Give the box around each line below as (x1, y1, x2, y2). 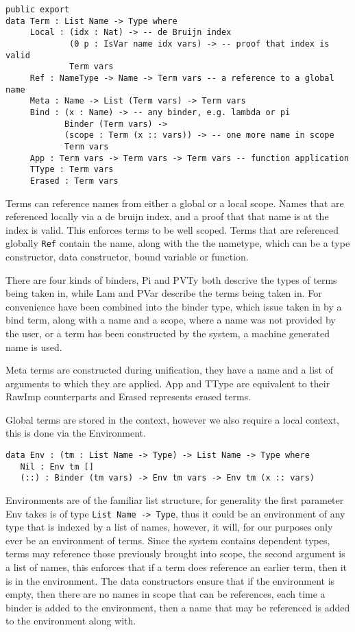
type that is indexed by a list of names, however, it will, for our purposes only (5, 520, 333, 534)
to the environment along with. (5, 613, 136, 628)
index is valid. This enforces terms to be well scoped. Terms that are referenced (5, 222, 339, 236)
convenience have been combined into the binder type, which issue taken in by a (5, 299, 342, 313)
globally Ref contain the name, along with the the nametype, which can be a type (5, 236, 350, 250)
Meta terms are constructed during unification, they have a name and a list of (5, 363, 333, 377)
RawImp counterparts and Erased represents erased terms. (5, 389, 252, 404)
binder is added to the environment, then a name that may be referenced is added (5, 600, 350, 614)
